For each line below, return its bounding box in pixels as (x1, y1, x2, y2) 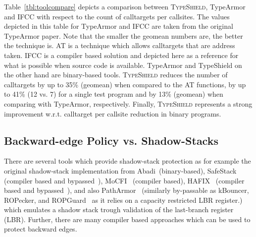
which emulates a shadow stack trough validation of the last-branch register (4, 204, 234, 215)
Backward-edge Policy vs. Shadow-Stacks (4, 132, 218, 148)
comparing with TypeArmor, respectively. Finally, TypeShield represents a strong (4, 98, 253, 109)
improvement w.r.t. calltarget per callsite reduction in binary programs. (4, 108, 221, 118)
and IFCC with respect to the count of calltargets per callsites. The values (4, 11, 230, 21)
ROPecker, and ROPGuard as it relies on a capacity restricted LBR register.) (4, 194, 243, 205)
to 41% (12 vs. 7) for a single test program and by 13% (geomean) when (4, 89, 223, 99)
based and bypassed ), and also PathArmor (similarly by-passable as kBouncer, (4, 185, 249, 195)
